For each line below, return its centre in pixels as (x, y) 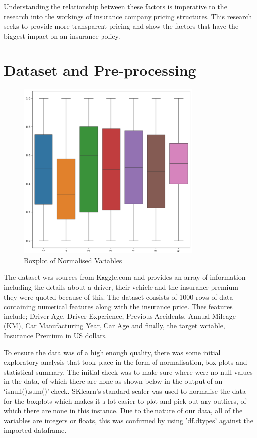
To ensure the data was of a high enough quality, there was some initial (112, 352)
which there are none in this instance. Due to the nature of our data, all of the (123, 410)
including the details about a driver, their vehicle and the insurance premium (121, 287)
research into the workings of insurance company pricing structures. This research (128, 16)
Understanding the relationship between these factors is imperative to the (116, 6)
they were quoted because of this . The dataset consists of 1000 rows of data (119, 296)
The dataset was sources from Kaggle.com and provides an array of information (125, 277)
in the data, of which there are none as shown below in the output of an (113, 381)
